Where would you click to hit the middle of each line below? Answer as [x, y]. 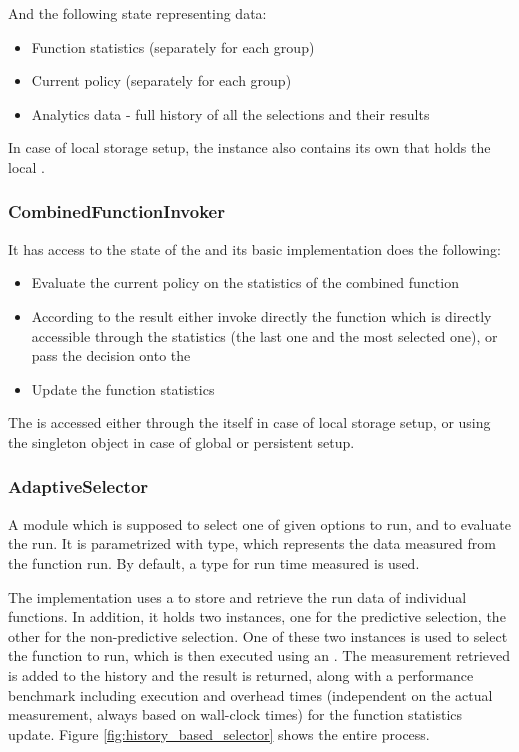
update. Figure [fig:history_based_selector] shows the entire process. [219, 733]
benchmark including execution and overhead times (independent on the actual [250, 694]
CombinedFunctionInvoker [116, 211]
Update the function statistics [123, 388]
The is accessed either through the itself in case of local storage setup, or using [249, 422]
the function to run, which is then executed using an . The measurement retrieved [259, 655]
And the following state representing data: [137, 13]
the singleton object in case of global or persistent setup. [181, 441]
